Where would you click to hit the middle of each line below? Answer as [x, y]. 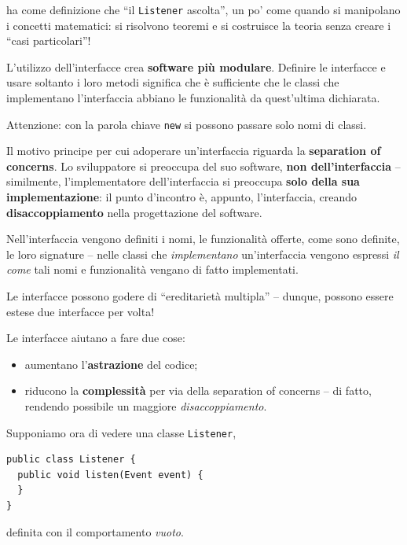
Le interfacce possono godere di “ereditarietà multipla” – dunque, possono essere [200, 296]
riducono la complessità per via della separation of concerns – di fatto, [198, 390]
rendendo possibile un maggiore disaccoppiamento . [146, 406]
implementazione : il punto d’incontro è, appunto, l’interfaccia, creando [182, 197]
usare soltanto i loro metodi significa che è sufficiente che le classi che [173, 82]
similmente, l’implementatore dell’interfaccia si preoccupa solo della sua [183, 181]
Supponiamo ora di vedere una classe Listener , [121, 432]
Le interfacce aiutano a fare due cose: [96, 338]
